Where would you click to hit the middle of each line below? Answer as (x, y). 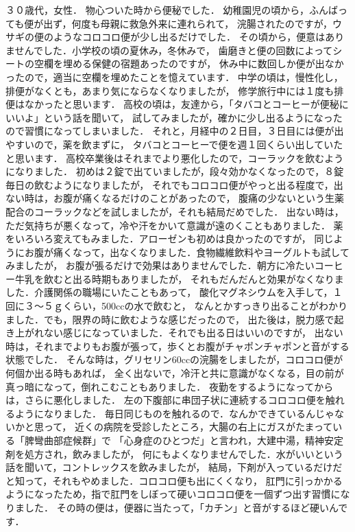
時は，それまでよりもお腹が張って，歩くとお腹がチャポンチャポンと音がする (177, 346)
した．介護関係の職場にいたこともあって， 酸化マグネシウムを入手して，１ (174, 292)
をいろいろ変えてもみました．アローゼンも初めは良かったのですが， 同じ (170, 239)
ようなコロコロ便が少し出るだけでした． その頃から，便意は (189, 37)
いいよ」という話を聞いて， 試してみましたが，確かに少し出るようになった (174, 117)
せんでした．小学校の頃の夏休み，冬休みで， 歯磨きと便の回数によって (174, 50)
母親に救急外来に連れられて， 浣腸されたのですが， (217, 23)
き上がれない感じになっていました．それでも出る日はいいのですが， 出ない (174, 333)
